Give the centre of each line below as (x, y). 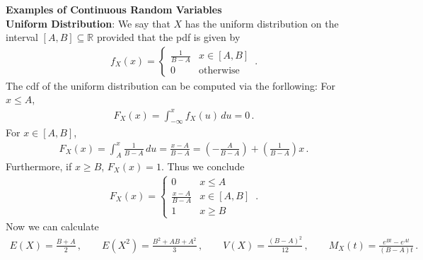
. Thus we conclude (203, 166)
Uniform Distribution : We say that (88, 23)
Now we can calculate (52, 226)
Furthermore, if (39, 166)
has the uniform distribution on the (262, 23)
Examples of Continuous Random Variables (114, 9)
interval (22, 37)
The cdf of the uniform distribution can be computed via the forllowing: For (170, 85)
